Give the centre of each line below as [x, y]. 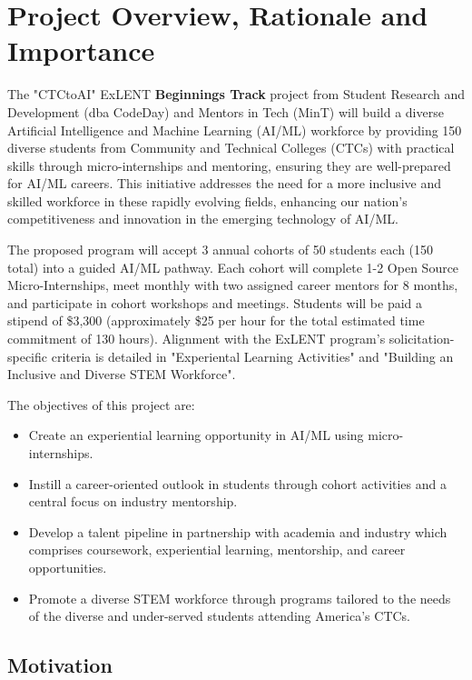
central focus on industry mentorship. [133, 501]
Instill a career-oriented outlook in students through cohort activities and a [237, 483]
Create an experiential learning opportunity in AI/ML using [196, 435]
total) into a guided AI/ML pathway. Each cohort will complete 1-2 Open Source [233, 267]
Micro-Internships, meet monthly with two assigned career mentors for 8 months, [233, 285]
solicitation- [422, 339]
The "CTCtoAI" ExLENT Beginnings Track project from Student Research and [236, 94]
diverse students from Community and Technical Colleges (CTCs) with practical [231, 148]
